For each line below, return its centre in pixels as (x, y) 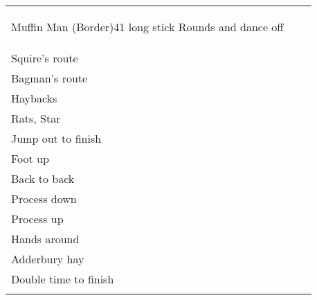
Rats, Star (36, 118)
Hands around (45, 239)
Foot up (30, 158)
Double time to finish (63, 279)
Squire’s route (45, 58)
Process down (44, 198)
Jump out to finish (56, 138)
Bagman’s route (49, 78)
